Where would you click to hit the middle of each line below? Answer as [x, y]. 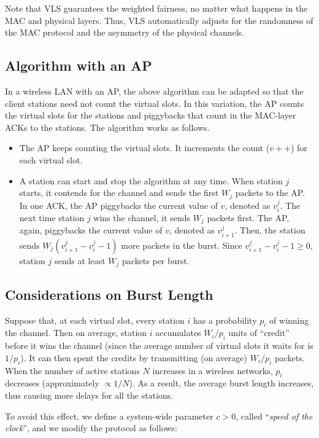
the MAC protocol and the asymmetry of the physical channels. [125, 32]
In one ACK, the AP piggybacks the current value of [118, 205]
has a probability [225, 320]
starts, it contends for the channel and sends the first [119, 193]
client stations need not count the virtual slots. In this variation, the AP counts [155, 103]
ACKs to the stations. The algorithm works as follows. [107, 127]
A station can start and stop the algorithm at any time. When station [151, 180]
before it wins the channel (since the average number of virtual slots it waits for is [159, 346]
